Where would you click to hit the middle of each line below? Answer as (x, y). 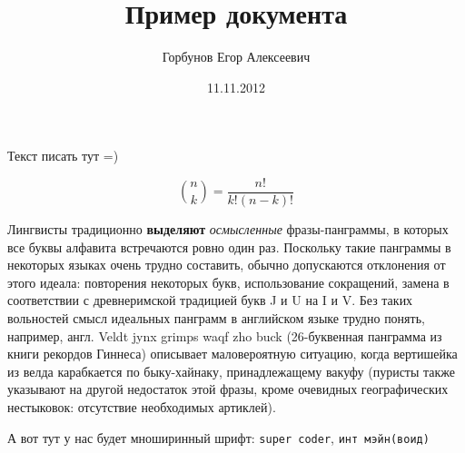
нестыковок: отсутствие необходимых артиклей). (142, 406)
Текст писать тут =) (63, 156)
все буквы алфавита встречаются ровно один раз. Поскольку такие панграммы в (229, 246)
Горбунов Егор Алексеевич (236, 57)
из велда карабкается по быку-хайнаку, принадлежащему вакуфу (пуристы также (232, 371)
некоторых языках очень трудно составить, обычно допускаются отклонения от (227, 265)
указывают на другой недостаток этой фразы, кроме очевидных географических (228, 389)
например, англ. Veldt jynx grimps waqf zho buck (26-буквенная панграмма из (225, 335)
